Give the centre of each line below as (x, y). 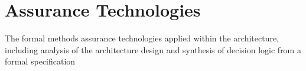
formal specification (40, 61)
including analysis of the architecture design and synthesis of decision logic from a (153, 49)
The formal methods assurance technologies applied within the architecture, (142, 38)
